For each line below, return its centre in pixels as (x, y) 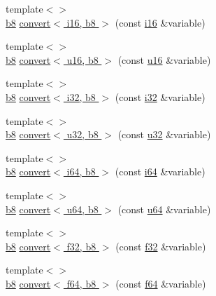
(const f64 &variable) (161, 283)
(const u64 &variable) (164, 209)
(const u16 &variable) (164, 59)
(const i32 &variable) (160, 96)
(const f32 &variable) (161, 246)
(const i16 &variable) (160, 22)
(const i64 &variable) (160, 171)
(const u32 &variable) (164, 134)
